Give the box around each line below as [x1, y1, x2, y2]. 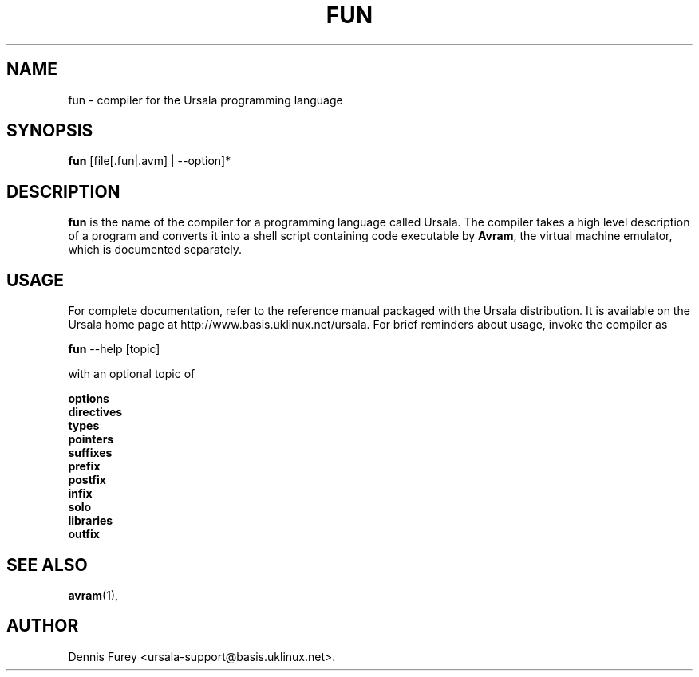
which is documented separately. [68, 242, 243, 257]
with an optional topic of [68, 367, 195, 381]
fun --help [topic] [68, 342, 160, 356]
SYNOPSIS [6, 120, 93, 141]
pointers [68, 432, 114, 447]
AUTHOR [6, 616, 79, 636]
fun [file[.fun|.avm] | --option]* [68, 154, 231, 168]
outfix [68, 527, 100, 541]
